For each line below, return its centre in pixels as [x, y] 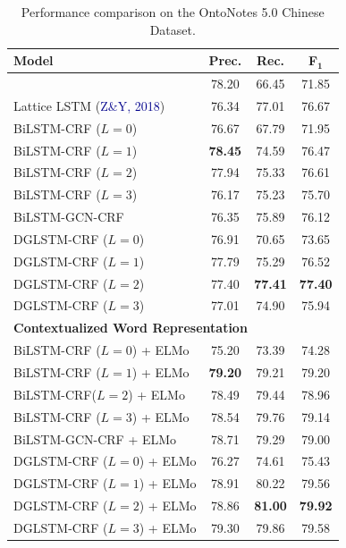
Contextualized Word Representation [131, 328]
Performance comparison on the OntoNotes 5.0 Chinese [173, 12]
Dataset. [173, 29]
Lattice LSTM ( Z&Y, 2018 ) [89, 105]
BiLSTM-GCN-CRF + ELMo [95, 438]
